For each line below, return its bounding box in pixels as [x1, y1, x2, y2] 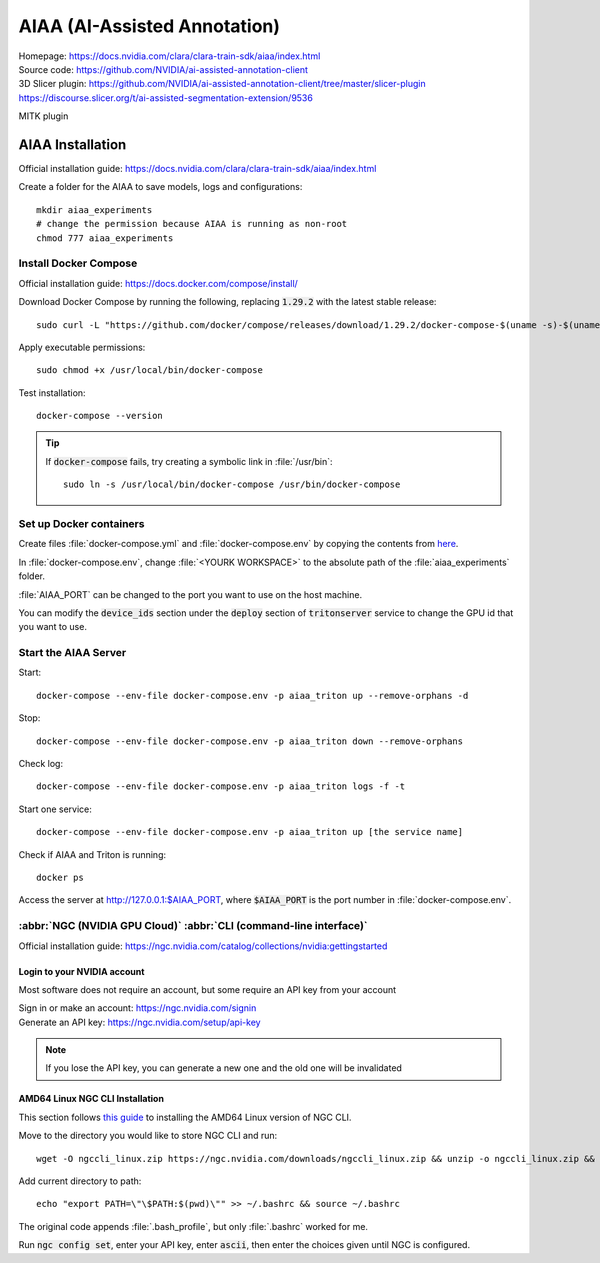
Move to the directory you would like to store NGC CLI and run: [18, 1130, 278, 1142]
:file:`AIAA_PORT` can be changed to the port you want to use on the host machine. [18, 588, 363, 600]
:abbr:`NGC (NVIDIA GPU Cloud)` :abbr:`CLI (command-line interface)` [18, 919, 369, 933]
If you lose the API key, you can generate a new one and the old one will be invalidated [45, 1062, 402, 1074]
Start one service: [18, 803, 92, 815]
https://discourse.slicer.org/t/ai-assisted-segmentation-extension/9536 [18, 91, 314, 104]
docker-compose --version [36, 410, 164, 422]
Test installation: [18, 386, 86, 399]
